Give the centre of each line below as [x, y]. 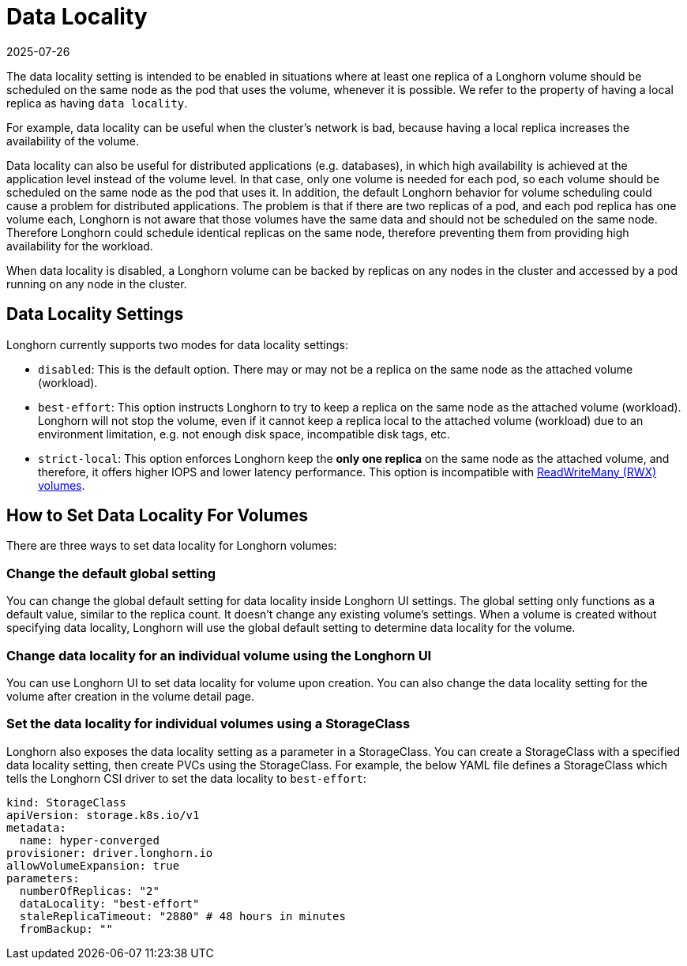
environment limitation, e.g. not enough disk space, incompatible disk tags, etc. [244, 434]
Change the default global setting [111, 573]
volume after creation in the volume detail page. [131, 696]
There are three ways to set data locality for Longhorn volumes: [172, 546]
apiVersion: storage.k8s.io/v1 [103, 815]
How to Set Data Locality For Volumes [157, 516]
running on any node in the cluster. [97, 284]
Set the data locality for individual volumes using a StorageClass [208, 724]
